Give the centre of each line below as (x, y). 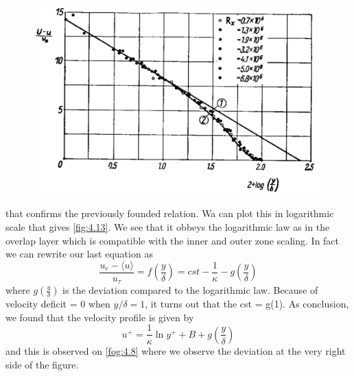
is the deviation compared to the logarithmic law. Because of (190, 290)
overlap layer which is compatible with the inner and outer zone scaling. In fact (173, 240)
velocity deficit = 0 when (58, 304)
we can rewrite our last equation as (79, 254)
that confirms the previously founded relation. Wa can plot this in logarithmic (170, 213)
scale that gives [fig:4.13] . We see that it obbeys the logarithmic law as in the (168, 226)
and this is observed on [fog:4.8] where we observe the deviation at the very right (176, 350)
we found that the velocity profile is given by (100, 317)
